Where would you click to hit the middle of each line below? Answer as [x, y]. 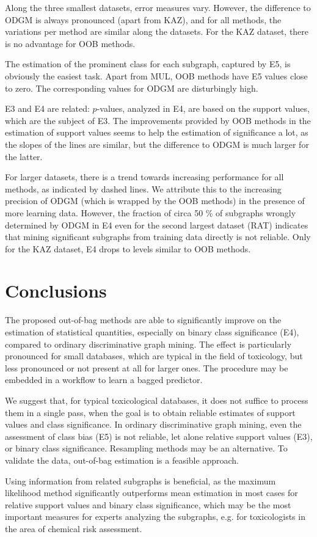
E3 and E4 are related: [47, 108]
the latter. [24, 156]
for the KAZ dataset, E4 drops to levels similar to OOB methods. [128, 248]
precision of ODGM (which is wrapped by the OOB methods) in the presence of [155, 201]
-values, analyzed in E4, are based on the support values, [203, 108]
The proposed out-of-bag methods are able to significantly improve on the [143, 320]
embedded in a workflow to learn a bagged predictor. [104, 380]
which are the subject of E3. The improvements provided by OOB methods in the [158, 120]
